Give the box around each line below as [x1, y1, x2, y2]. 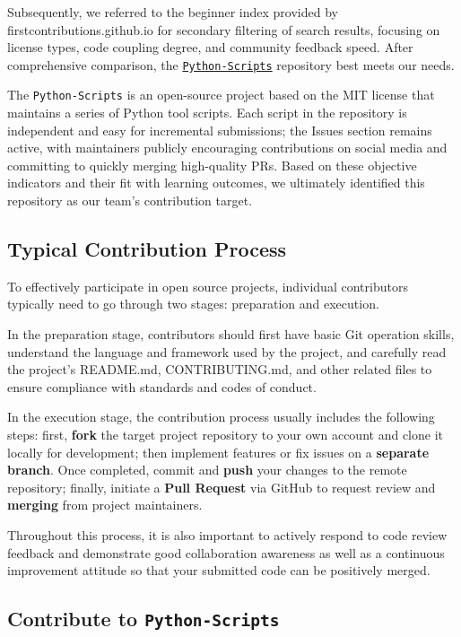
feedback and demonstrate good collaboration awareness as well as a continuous [7, 543, 445, 562]
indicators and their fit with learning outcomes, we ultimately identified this [7, 173, 425, 192]
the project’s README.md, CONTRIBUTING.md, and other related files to [7, 360, 432, 379]
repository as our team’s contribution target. [7, 191, 253, 210]
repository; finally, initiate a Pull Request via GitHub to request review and [7, 477, 436, 496]
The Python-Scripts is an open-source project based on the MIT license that [7, 85, 435, 104]
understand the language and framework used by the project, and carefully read [7, 342, 447, 361]
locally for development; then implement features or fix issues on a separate [7, 442, 430, 461]
